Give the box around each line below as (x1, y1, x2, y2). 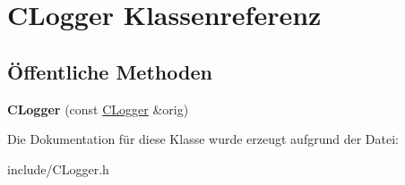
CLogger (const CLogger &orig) (7, 99, 189, 118)
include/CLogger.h (7, 159, 109, 178)
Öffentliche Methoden (7, 57, 212, 85)
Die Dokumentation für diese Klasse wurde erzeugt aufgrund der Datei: (7, 130, 399, 148)
